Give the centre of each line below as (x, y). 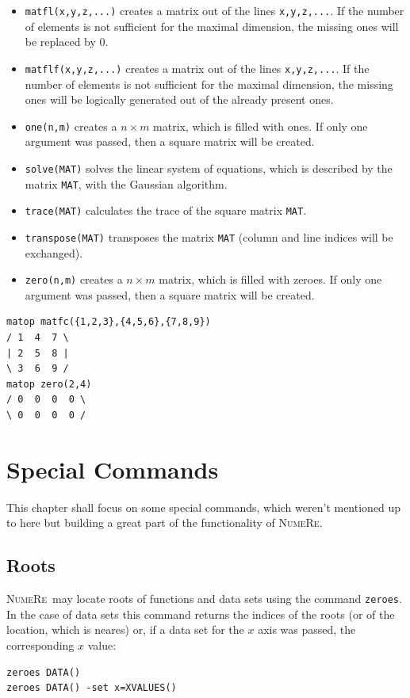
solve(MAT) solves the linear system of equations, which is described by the (209, 168)
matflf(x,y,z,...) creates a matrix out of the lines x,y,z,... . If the (197, 68)
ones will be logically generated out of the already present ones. (179, 99)
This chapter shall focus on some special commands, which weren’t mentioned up (204, 507)
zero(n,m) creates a (74, 279)
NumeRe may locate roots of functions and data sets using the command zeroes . (204, 599)
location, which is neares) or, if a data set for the (125, 629)
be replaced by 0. (67, 42)
